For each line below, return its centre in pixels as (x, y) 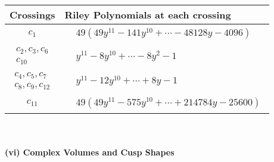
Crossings (32, 15)
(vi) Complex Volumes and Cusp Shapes (90, 152)
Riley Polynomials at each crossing (148, 15)
